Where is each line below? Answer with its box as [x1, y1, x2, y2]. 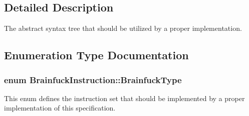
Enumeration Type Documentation [4, 47, 189, 63]
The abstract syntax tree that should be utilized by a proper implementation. [4, 23, 242, 33]
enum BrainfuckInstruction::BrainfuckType [4, 73, 182, 86]
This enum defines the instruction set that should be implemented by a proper [4, 93, 245, 103]
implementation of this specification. [4, 103, 116, 113]
